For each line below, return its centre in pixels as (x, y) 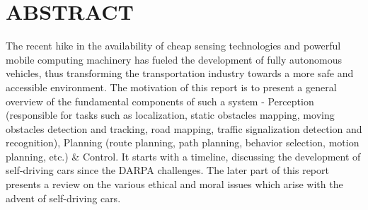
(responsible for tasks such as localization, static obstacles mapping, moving (170, 115)
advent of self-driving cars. (63, 198)
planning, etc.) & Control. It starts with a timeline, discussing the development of (183, 156)
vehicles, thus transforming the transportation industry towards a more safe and (180, 73)
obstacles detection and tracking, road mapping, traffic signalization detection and (184, 128)
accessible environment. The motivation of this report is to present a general (171, 87)
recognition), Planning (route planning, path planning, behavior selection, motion (183, 142)
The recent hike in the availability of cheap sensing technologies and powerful (173, 46)
